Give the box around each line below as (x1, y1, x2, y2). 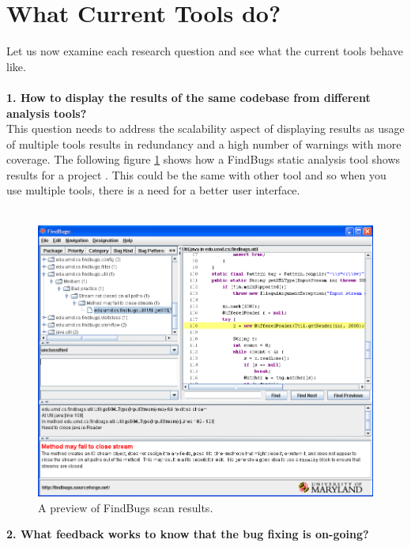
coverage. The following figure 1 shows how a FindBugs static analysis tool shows (6, 151, 401, 168)
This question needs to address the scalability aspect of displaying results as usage (6, 120, 405, 137)
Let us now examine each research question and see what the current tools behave (6, 43, 403, 59)
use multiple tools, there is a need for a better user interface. (6, 182, 300, 198)
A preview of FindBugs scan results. (38, 499, 213, 515)
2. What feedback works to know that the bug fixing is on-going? (6, 526, 369, 542)
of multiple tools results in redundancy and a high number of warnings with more (6, 135, 402, 152)
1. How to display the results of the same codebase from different (6, 89, 371, 105)
